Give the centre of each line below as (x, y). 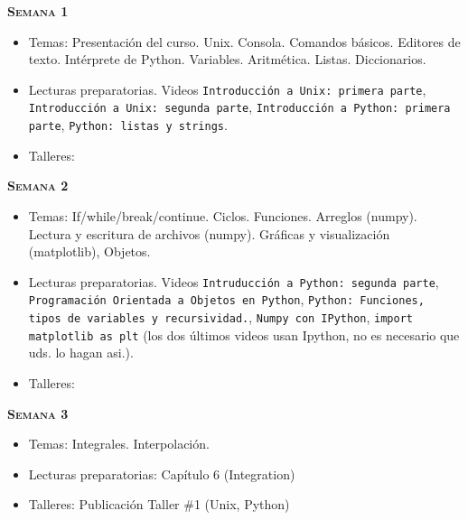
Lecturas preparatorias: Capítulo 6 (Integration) (162, 474)
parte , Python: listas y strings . (128, 125)
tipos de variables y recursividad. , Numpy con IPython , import (220, 317)
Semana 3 (38, 413)
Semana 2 (38, 186)
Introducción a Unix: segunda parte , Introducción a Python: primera (239, 107)
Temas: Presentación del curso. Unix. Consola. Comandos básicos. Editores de (244, 41)
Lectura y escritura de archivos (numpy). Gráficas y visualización (209, 233)
